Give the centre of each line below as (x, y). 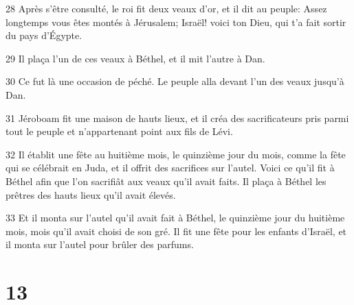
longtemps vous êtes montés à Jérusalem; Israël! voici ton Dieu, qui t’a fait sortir (176, 22)
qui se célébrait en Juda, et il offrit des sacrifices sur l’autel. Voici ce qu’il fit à (170, 168)
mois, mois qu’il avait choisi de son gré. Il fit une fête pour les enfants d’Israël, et (176, 231)
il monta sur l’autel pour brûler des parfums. (100, 244)
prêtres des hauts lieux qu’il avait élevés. (91, 194)
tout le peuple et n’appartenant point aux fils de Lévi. (119, 131)
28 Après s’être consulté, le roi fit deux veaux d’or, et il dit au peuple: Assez (166, 8)
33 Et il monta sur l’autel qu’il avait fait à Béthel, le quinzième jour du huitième (175, 218)
